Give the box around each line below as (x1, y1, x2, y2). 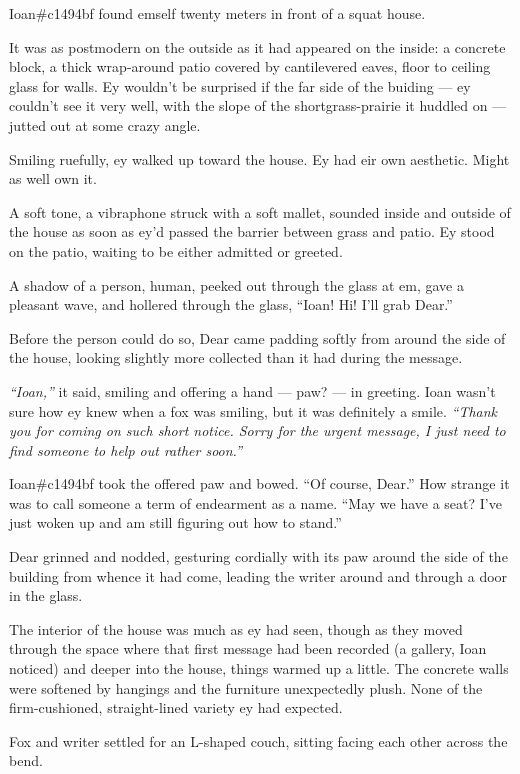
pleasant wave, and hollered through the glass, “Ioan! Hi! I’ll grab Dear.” (9, 294, 453, 315)
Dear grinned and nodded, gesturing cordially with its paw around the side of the (9, 546, 508, 567)
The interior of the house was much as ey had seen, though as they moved (9, 618, 463, 639)
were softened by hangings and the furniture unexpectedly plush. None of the (9, 677, 483, 698)
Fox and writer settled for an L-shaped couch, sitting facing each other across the (9, 730, 508, 751)
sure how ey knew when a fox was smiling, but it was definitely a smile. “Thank (9, 400, 498, 421)
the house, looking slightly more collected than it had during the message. (9, 347, 463, 368)
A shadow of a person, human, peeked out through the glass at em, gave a (9, 274, 464, 295)
